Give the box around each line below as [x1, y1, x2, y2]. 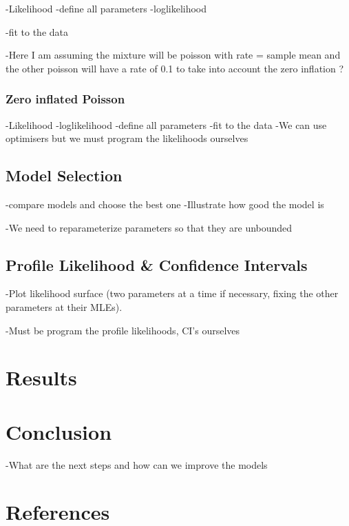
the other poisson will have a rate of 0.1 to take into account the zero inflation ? [6, 61, 344, 75]
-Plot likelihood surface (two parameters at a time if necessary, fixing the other [6, 286, 339, 301]
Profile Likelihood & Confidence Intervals [6, 254, 308, 275]
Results [6, 363, 77, 392]
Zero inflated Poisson [6, 90, 125, 108]
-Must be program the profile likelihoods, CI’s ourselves [6, 323, 240, 337]
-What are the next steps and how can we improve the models [6, 457, 268, 472]
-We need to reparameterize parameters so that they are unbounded [6, 220, 293, 234]
